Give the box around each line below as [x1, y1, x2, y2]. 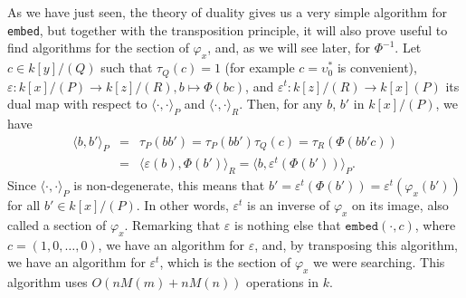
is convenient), [337, 58, 417, 77]
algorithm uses [7, 273, 88, 292]
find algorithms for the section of [7, 38, 189, 57]
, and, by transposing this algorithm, [254, 235, 459, 254]
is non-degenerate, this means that [73, 176, 265, 195]
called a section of [7, 216, 107, 235]
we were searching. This [313, 253, 445, 272]
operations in [246, 273, 319, 292]
